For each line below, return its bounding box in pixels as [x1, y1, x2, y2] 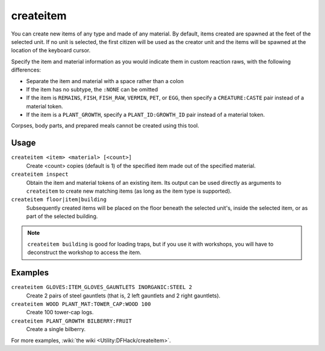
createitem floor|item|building [11, 196, 107, 203]
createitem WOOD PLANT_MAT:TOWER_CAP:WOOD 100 [11, 300, 151, 307]
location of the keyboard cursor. [11, 47, 91, 54]
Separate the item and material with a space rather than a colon [26, 77, 184, 84]
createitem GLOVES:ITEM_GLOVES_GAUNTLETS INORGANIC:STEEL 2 [11, 284, 193, 291]
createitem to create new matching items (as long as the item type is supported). [26, 187, 232, 194]
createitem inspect [11, 171, 69, 178]
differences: [11, 66, 42, 73]
